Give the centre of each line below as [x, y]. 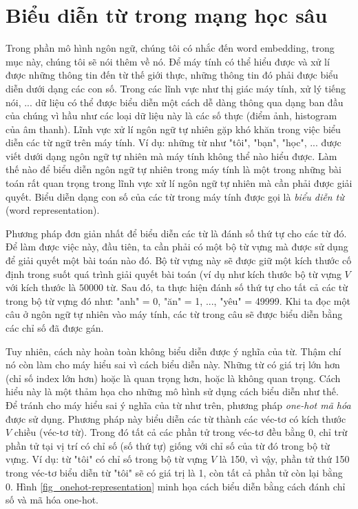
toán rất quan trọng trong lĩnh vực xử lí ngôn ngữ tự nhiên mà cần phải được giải [179, 183]
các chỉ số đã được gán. [55, 328]
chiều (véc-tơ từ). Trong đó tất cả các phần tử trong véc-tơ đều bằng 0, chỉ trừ [181, 432]
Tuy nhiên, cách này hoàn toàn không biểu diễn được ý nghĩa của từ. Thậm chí [173, 351]
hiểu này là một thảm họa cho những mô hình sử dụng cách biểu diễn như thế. [172, 391]
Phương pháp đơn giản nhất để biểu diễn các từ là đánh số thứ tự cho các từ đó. [176, 233]
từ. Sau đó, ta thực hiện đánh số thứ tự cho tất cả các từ [227, 287]
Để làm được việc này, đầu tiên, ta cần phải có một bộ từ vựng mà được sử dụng [177, 247]
